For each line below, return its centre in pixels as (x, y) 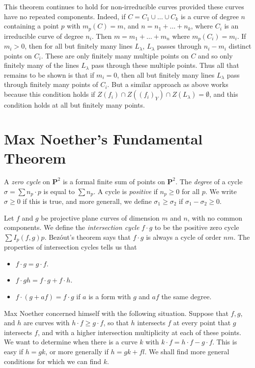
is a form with (110, 297)
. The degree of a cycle (209, 181)
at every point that (202, 323)
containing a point (31, 26)
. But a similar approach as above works (168, 84)
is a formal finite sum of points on (114, 181)
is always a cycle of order (184, 237)
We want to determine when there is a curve (71, 342)
